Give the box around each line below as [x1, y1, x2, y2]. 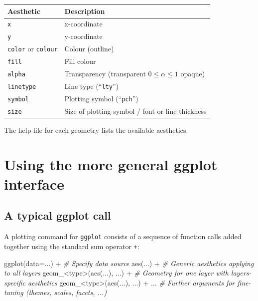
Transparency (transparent [64, 68, 146, 78]
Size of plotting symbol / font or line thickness [64, 105, 207, 116]
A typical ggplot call [4, 208, 111, 223]
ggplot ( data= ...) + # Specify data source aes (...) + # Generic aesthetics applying [4, 258, 254, 268]
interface [4, 173, 65, 194]
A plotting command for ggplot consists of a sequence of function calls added [4, 231, 242, 242]
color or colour [7, 43, 58, 54]
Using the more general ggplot [4, 154, 218, 174]
